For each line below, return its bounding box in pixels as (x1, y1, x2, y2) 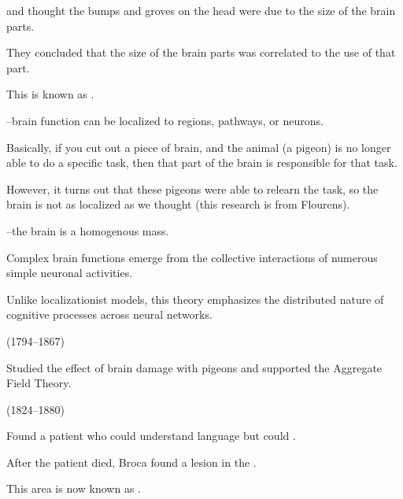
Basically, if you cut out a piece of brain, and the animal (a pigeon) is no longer (6, 139, 391, 155)
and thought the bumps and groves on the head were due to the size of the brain (6, 2, 396, 18)
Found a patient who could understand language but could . (6, 427, 296, 444)
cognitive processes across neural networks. (6, 306, 213, 323)
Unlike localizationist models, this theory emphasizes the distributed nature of (6, 290, 384, 307)
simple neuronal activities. (6, 264, 133, 281)
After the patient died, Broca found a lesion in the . (6, 453, 257, 470)
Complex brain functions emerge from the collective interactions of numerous (6, 249, 378, 265)
